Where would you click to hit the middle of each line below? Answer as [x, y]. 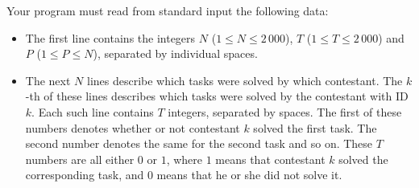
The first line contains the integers [110, 37]
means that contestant [270, 159]
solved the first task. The [315, 127]
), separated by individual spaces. [175, 53]
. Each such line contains [93, 111]
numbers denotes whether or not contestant [133, 127]
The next [48, 80]
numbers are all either [80, 159]
